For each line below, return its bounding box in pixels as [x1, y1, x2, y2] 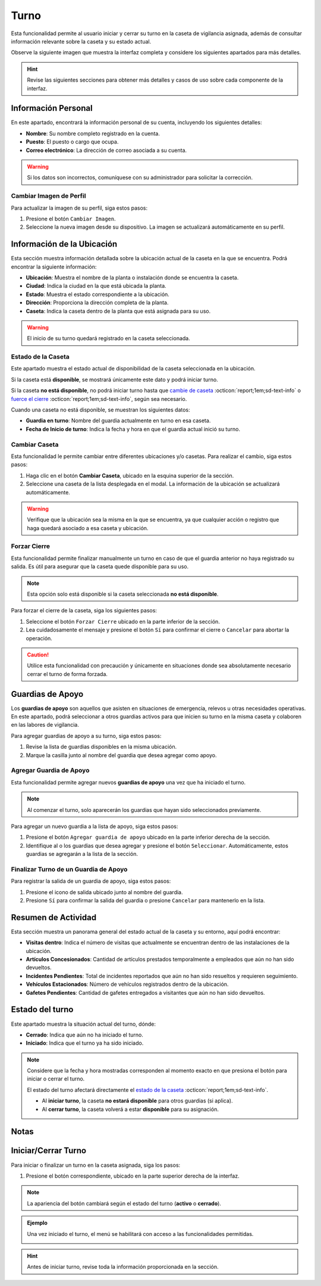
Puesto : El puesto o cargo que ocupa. [26, 138, 119, 145]
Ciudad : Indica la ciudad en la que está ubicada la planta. [26, 282, 166, 289]
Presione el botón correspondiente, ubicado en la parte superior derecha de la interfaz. [26, 1172, 240, 1179]
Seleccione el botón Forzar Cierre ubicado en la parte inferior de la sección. [26, 618, 220, 625]
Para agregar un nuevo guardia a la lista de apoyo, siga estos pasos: [11, 823, 178, 830]
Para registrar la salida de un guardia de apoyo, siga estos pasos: [11, 877, 171, 885]
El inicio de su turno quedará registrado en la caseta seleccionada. [27, 335, 190, 342]
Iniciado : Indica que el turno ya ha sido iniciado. [26, 1039, 144, 1047]
